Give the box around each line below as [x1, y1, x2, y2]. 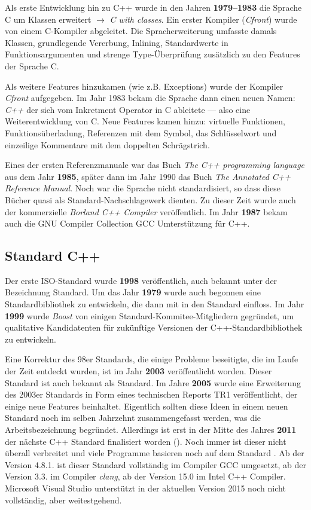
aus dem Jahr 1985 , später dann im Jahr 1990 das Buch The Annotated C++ [5, 170, 291, 182]
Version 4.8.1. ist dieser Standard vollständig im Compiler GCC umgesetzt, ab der [5, 458, 306, 471]
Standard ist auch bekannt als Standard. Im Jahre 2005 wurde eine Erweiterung [5, 376, 301, 389]
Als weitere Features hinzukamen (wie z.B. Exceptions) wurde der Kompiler [5, 80, 283, 92]
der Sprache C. [5, 59, 59, 72]
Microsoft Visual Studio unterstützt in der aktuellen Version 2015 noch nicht [5, 481, 286, 494]
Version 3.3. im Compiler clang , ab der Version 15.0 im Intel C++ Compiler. [5, 470, 286, 482]
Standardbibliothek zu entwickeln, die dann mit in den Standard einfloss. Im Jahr [5, 298, 304, 310]
